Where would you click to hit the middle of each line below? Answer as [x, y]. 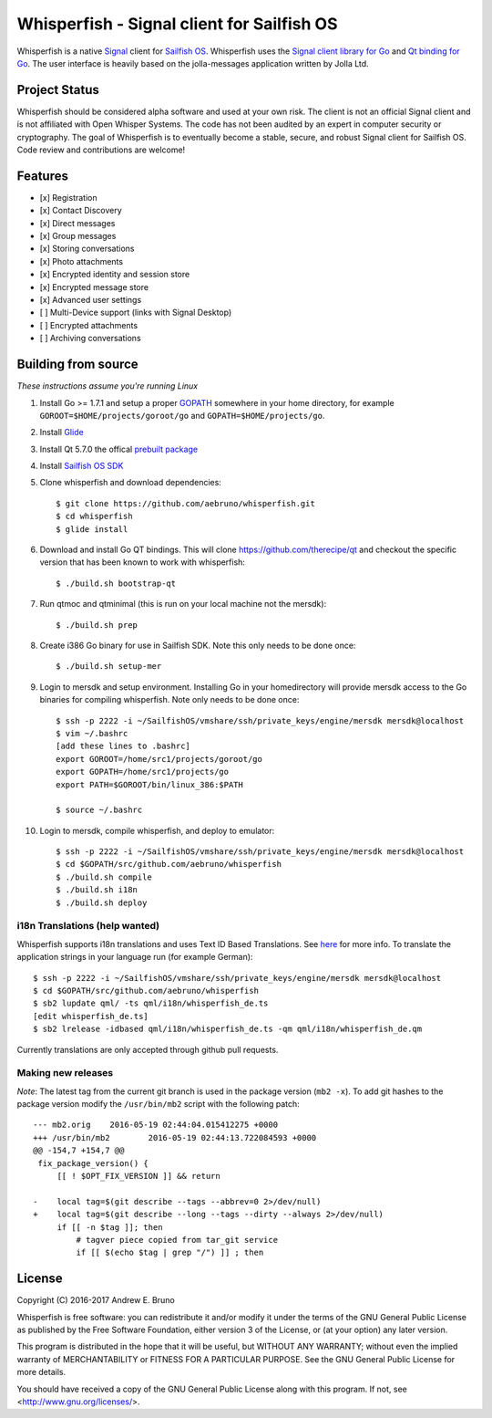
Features [42, 176]
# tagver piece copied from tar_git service [177, 1240]
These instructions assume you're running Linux [108, 386]
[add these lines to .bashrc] [123, 746]
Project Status [58, 90]
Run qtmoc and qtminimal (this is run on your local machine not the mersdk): [183, 604]
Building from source [77, 365]
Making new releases [65, 1073]
